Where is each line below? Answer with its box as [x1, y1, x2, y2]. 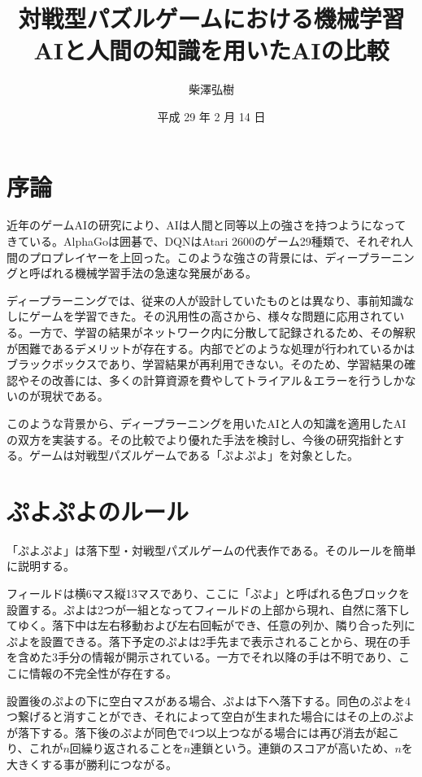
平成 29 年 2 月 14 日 [157, 107, 266, 124]
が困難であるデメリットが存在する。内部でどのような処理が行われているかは [7, 339, 415, 356]
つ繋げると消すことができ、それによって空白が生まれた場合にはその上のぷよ [7, 708, 415, 725]
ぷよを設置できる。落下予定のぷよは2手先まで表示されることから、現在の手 [7, 632, 411, 649]
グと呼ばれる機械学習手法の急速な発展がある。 [7, 264, 257, 282]
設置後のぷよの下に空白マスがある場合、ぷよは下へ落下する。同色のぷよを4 [7, 692, 411, 709]
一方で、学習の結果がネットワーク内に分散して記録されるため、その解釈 [28, 324, 416, 340]
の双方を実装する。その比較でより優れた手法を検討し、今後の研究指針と [7, 430, 394, 447]
